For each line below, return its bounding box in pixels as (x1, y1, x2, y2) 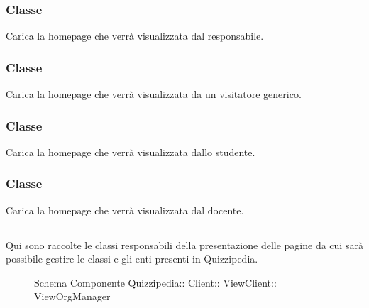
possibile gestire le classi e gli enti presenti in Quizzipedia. (6, 251, 258, 266)
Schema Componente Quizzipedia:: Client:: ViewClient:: (34, 275, 277, 290)
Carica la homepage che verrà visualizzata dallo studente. (6, 144, 255, 159)
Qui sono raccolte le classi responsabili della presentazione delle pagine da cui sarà (6, 237, 363, 252)
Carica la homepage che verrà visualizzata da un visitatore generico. (6, 87, 302, 101)
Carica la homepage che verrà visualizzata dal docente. (6, 202, 244, 217)
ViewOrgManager (34, 289, 111, 304)
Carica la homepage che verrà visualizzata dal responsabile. (6, 28, 264, 43)
